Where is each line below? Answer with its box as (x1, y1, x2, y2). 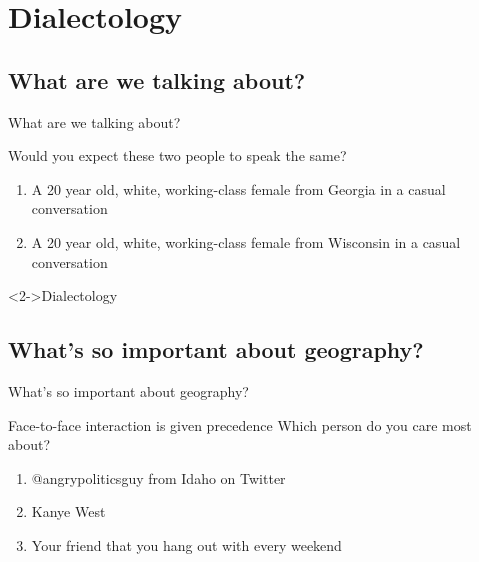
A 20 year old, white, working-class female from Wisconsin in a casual (31, 231, 461, 252)
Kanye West (31, 501, 106, 522)
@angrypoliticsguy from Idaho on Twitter (31, 467, 286, 488)
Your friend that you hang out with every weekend (31, 534, 342, 555)
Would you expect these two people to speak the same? (8, 145, 347, 166)
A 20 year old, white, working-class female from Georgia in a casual (31, 178, 446, 199)
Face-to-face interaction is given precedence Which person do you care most (8, 414, 472, 435)
